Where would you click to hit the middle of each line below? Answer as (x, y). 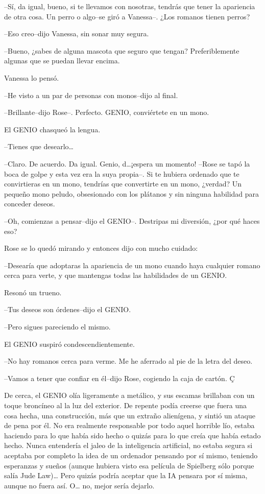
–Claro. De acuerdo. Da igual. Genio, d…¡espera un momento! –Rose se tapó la (127, 163)
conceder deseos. (30, 204)
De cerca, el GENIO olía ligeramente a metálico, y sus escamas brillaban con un (129, 395)
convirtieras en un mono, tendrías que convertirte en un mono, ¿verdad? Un (123, 184)
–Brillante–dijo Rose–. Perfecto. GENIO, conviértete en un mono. (107, 112)
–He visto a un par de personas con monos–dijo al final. (91, 95)
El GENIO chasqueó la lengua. (52, 129)
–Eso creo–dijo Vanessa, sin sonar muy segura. (77, 33)
